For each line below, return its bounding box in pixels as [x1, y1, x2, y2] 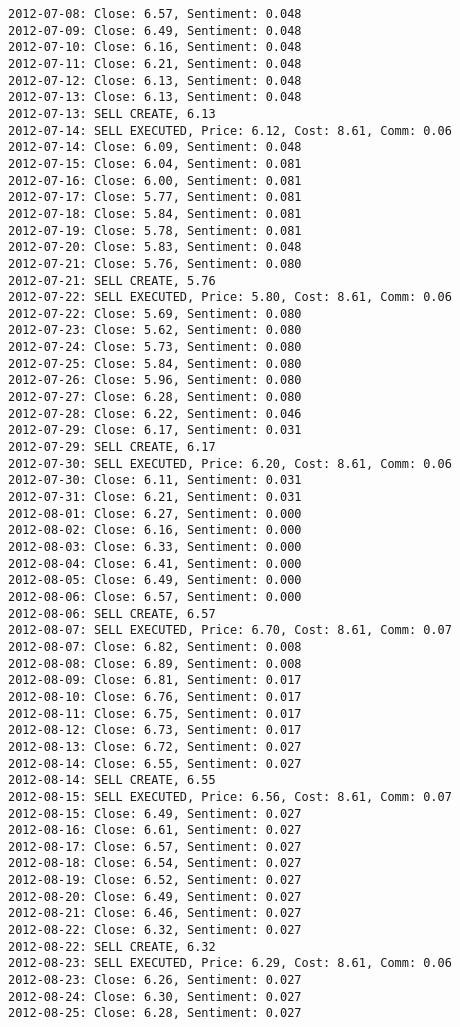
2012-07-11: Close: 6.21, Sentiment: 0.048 [8, 56, 302, 71]
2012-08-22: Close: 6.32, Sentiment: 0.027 [8, 923, 302, 938]
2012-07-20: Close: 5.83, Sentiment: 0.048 [8, 240, 302, 255]
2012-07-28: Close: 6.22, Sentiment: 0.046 [8, 406, 302, 421]
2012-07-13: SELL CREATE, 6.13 [8, 106, 216, 121]
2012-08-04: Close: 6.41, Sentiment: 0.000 [8, 556, 302, 571]
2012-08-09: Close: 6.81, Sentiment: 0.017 [8, 673, 302, 688]
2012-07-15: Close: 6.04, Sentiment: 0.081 [8, 156, 302, 171]
